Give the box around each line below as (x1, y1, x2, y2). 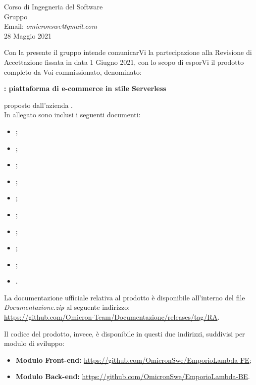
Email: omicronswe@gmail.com (4, 21, 97, 31)
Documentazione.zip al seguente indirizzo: (4, 302, 130, 312)
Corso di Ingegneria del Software (4, 1, 103, 11)
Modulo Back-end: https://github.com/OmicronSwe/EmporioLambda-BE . (15, 371, 250, 382)
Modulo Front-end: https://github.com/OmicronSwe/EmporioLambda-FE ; (15, 354, 252, 365)
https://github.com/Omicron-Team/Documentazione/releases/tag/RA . (4, 312, 220, 322)
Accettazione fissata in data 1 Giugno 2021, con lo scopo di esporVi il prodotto (4, 56, 244, 67)
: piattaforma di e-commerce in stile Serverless (4, 83, 166, 94)
